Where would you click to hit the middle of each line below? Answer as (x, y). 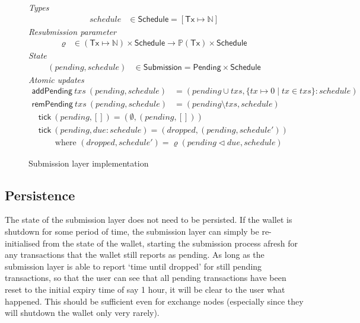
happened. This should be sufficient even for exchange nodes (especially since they (154, 301)
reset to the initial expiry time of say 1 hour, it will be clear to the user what (145, 289)
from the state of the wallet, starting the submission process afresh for (170, 243)
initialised (23, 243)
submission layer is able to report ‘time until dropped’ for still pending (133, 266)
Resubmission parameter (72, 31)
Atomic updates (56, 79)
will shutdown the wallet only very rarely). (82, 313)
